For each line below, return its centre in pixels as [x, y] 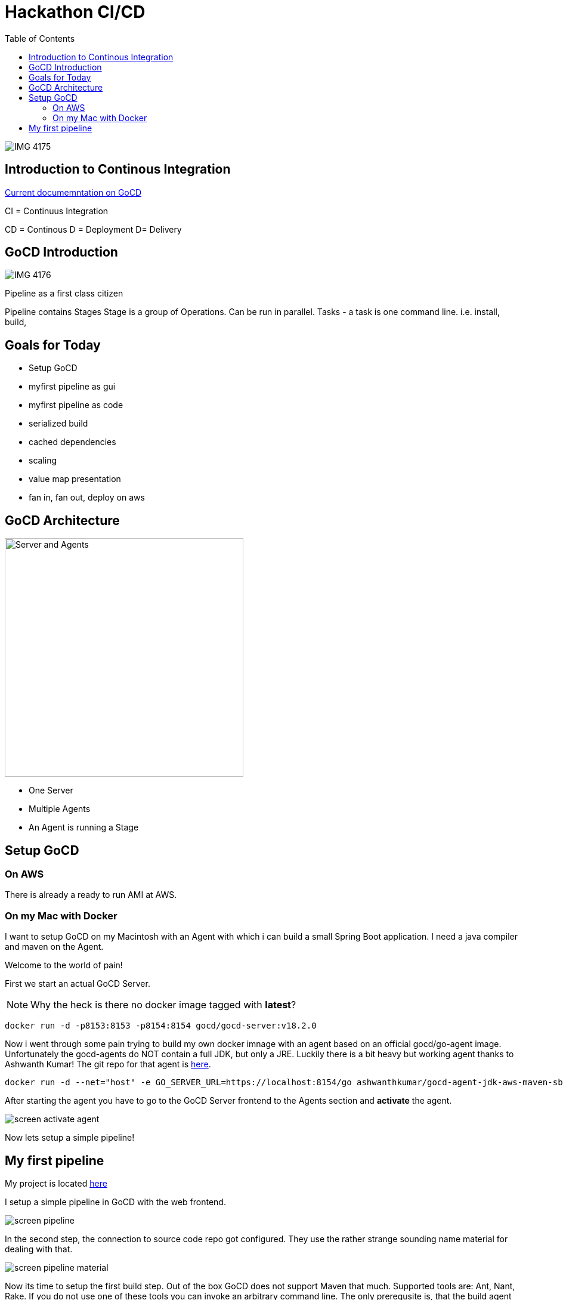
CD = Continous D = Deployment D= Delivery [93, 229]
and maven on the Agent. [54, 947]
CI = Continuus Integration [57, 211]
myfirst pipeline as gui [72, 387]
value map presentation [75, 479]
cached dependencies [72, 442]
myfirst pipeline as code [76, 405]
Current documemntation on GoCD [73, 192]
